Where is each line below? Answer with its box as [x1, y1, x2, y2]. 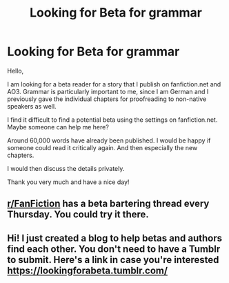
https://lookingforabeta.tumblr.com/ [7, 264, 168, 276]
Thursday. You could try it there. [7, 209, 150, 221]
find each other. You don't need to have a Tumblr [7, 243, 221, 255]
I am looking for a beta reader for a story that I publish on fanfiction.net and [7, 80, 221, 88]
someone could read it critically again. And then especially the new [7, 143, 198, 152]
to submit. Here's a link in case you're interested [7, 254, 219, 266]
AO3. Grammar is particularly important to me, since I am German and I [7, 87, 209, 95]
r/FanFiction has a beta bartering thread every [7, 198, 210, 210]
